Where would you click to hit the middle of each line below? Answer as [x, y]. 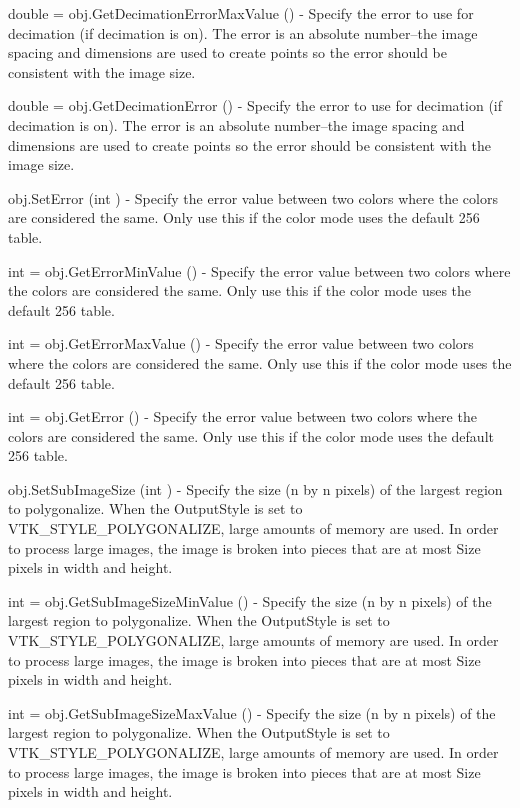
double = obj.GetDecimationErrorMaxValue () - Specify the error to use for [241, 13]
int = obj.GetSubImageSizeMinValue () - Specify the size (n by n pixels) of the [250, 600]
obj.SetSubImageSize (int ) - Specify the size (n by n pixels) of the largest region [255, 488]
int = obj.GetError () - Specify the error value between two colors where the [242, 416]
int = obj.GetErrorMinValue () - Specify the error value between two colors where [259, 270]
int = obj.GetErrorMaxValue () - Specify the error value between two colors [241, 343]
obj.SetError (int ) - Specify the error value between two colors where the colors [253, 197]
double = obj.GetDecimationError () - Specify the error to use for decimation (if [255, 105]
